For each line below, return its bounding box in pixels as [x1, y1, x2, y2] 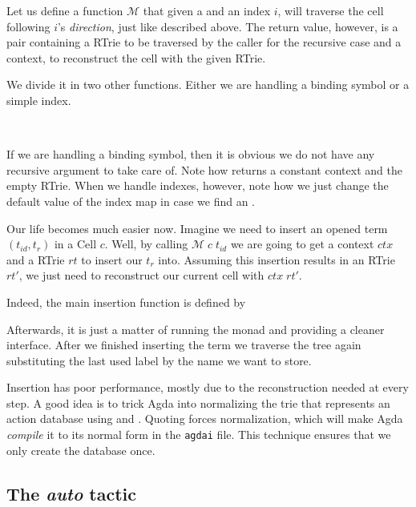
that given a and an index [143, 2, 271, 18]
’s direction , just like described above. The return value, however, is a [57, 18, 398, 34]
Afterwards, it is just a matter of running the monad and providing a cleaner [6, 320, 385, 337]
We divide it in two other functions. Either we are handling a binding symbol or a [6, 76, 410, 93]
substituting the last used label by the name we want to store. [6, 352, 312, 368]
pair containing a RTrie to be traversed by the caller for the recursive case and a [6, 34, 402, 50]
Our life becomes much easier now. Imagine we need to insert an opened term [6, 219, 388, 236]
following [6, 18, 50, 34]
